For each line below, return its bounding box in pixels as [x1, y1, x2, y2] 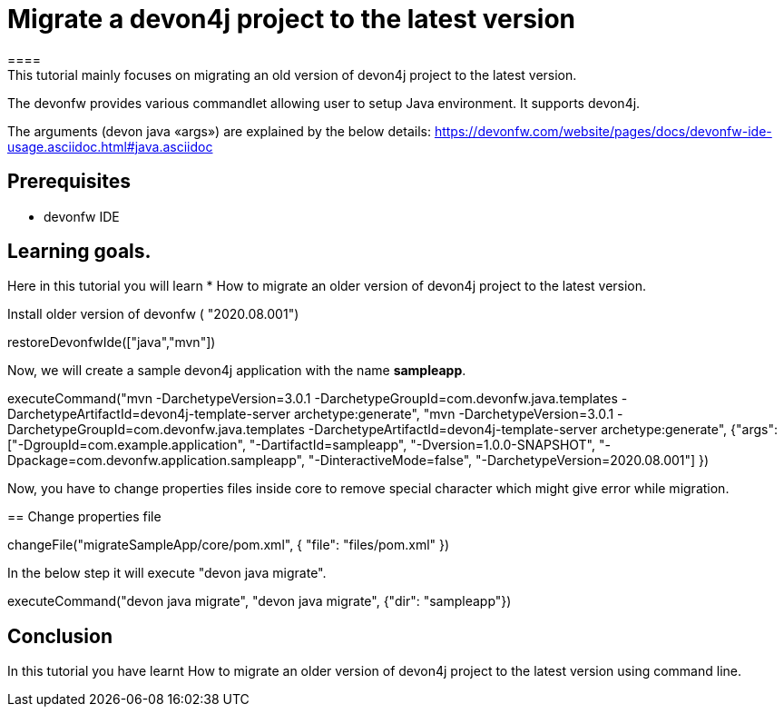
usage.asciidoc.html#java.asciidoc [7, 138, 213, 154]
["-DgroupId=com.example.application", [7, 437, 246, 453]
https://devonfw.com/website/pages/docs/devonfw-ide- [434, 123, 772, 139]
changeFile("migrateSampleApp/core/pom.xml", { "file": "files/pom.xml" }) [7, 537, 450, 553]
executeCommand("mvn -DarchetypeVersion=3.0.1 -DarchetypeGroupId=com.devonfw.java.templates [7, 391, 618, 407]
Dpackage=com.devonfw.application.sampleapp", [7, 452, 305, 469]
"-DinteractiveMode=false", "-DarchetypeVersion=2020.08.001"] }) [308, 452, 710, 469]
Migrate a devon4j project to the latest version [7, 4, 576, 35]
